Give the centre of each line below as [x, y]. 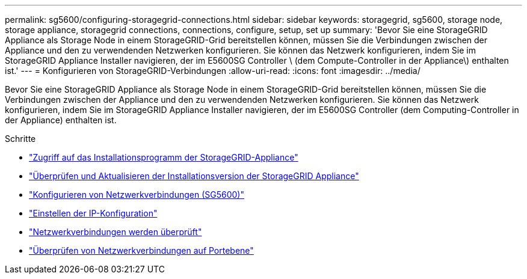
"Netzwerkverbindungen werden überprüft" [116, 232]
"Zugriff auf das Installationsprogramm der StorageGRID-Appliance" [164, 157]
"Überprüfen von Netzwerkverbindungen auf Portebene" [141, 250]
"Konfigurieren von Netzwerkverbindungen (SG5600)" [137, 195]
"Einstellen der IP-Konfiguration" [93, 213]
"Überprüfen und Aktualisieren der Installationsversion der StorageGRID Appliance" [194, 176]
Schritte [20, 139]
